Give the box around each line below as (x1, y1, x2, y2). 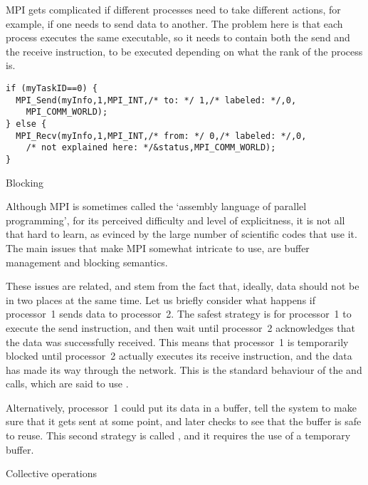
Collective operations (6, 466, 98, 481)
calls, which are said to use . (6, 376, 129, 391)
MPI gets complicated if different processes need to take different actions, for (6, 2, 341, 16)
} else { (6, 118, 47, 129)
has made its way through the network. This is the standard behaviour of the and (6, 362, 362, 377)
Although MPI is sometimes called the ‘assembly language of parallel (6, 199, 307, 214)
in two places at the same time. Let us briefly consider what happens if (6, 292, 316, 307)
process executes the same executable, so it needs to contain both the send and (6, 30, 350, 45)
